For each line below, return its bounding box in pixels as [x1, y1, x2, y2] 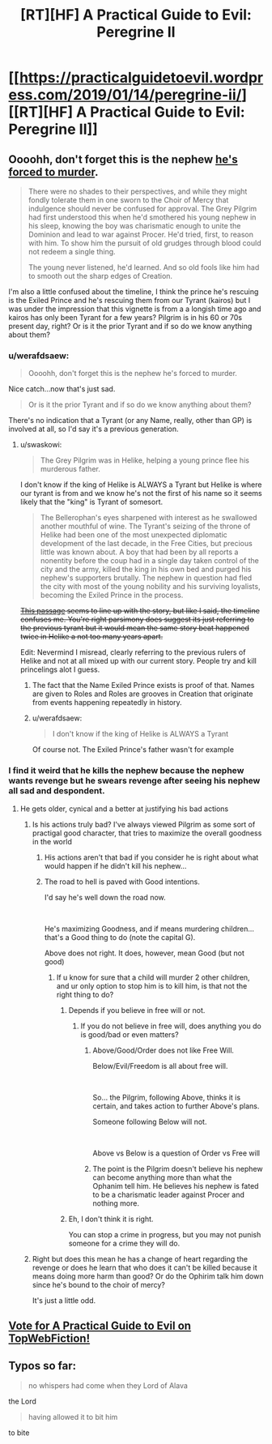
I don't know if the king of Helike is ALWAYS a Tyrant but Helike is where [19, 480, 262, 489]
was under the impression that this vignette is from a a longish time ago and [8, 304, 261, 314]
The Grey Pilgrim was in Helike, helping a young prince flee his [40, 455, 249, 465]
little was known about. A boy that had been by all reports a [40, 547, 239, 557]
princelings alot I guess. [19, 664, 100, 674]
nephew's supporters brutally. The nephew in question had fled [40, 573, 253, 583]
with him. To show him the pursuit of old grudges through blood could [28, 238, 261, 248]
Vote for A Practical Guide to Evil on [8, 1318, 192, 1332]
